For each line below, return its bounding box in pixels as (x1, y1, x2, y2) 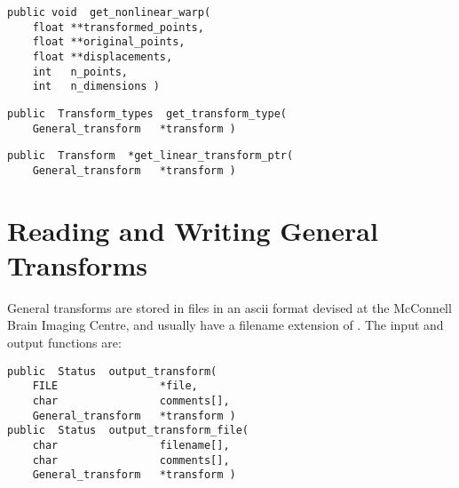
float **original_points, (32, 36, 186, 49)
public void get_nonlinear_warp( (7, 6, 211, 19)
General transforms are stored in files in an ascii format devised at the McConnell (7, 298, 452, 316)
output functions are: (7, 333, 122, 352)
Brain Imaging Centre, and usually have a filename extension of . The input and (7, 316, 444, 334)
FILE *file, (32, 380, 198, 393)
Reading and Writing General (7, 212, 378, 248)
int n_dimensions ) (32, 80, 160, 93)
